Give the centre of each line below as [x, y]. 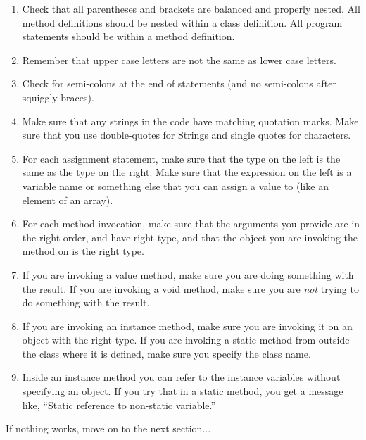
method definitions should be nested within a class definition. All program [182, 22]
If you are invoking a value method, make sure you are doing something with [188, 274]
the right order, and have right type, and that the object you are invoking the [190, 237]
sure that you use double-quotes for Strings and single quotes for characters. [187, 135]
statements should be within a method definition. [128, 36]
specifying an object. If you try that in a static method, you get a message [183, 391]
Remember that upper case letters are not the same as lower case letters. [179, 59]
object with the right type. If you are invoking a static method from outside [186, 340]
